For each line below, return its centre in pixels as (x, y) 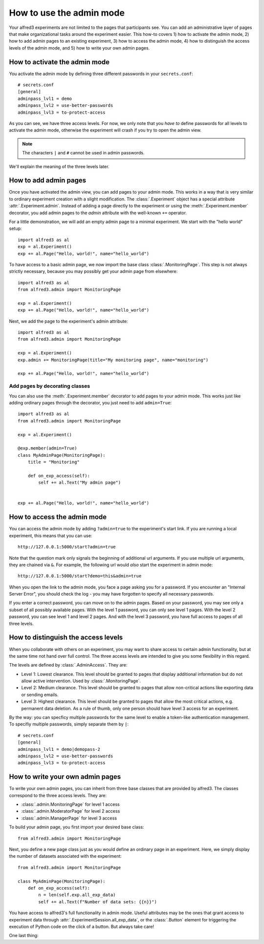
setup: (15, 228)
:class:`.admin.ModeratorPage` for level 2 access (71, 811)
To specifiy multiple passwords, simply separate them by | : (69, 724)
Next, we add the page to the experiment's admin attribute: (68, 321)
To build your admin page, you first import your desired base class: (77, 827)
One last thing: (24, 936)
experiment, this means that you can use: (51, 535)
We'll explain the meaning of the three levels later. (59, 166)
